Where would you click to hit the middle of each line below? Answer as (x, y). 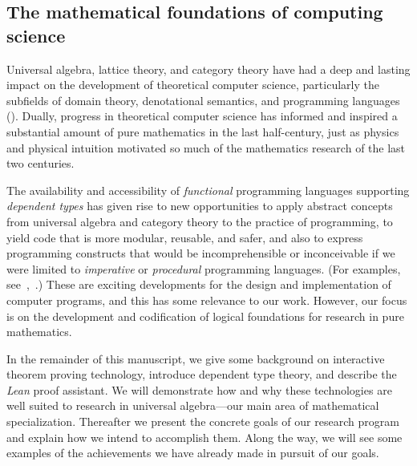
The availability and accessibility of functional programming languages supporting (208, 190)
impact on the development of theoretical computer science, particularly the (193, 85)
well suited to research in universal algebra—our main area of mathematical (193, 405)
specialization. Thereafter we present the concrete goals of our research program (203, 421)
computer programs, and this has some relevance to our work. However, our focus (207, 300)
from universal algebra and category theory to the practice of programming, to (200, 221)
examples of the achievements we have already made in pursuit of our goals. (193, 453)
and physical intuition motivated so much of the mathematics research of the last (206, 147)
